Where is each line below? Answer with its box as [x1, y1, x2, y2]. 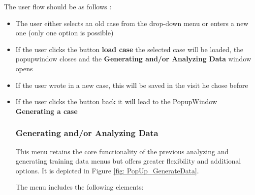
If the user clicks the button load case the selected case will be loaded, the [15, 44, 244, 54]
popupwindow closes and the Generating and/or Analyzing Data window [15, 54, 252, 64]
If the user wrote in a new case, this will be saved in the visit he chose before [15, 80, 248, 90]
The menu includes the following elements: [15, 182, 144, 192]
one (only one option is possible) [15, 28, 114, 38]
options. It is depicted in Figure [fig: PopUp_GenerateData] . [15, 165, 199, 175]
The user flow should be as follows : [4, 1, 112, 11]
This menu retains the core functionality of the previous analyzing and [15, 146, 229, 156]
